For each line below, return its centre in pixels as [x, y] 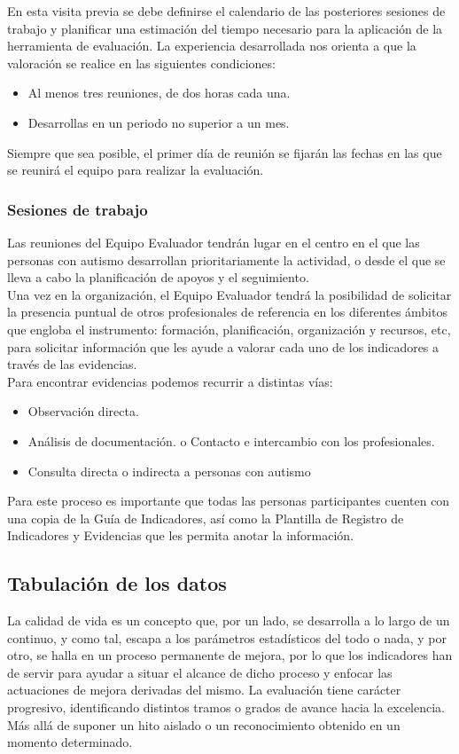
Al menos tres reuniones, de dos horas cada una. [159, 93]
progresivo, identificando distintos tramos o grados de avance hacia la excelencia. [226, 707]
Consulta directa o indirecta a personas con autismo [169, 471]
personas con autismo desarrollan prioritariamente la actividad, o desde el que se [226, 259]
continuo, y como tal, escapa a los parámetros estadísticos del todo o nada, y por [227, 637]
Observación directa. [83, 411]
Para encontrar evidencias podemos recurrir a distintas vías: [170, 381]
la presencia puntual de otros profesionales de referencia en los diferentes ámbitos [227, 312]
